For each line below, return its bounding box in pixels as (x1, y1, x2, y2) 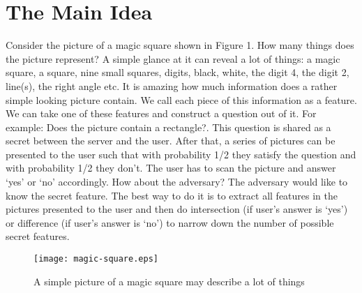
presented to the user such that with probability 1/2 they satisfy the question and (6, 146, 356, 161)
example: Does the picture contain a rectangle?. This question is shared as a (6, 119, 331, 134)
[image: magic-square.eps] (33, 254, 158, 264)
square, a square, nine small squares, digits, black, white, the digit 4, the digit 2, (6, 65, 349, 80)
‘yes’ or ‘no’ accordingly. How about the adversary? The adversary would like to (6, 174, 348, 189)
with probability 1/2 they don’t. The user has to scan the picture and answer (6, 160, 336, 175)
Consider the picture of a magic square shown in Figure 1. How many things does (6, 38, 354, 52)
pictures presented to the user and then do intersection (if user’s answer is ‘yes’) (6, 202, 348, 216)
